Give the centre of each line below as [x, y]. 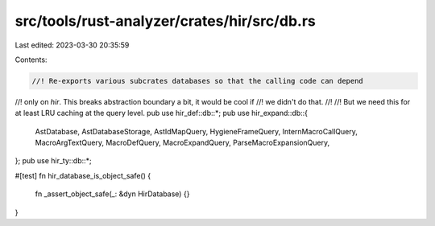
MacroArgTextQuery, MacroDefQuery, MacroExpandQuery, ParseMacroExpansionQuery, [182, 143]
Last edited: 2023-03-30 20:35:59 [72, 45]
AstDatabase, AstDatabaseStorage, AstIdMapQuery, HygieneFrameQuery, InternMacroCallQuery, [197, 131]
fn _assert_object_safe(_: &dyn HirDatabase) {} [112, 194]
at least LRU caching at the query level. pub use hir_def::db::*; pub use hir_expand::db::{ [162, 113]
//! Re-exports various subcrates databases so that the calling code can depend [198, 81]
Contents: [31, 60]
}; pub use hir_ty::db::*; [53, 161]
